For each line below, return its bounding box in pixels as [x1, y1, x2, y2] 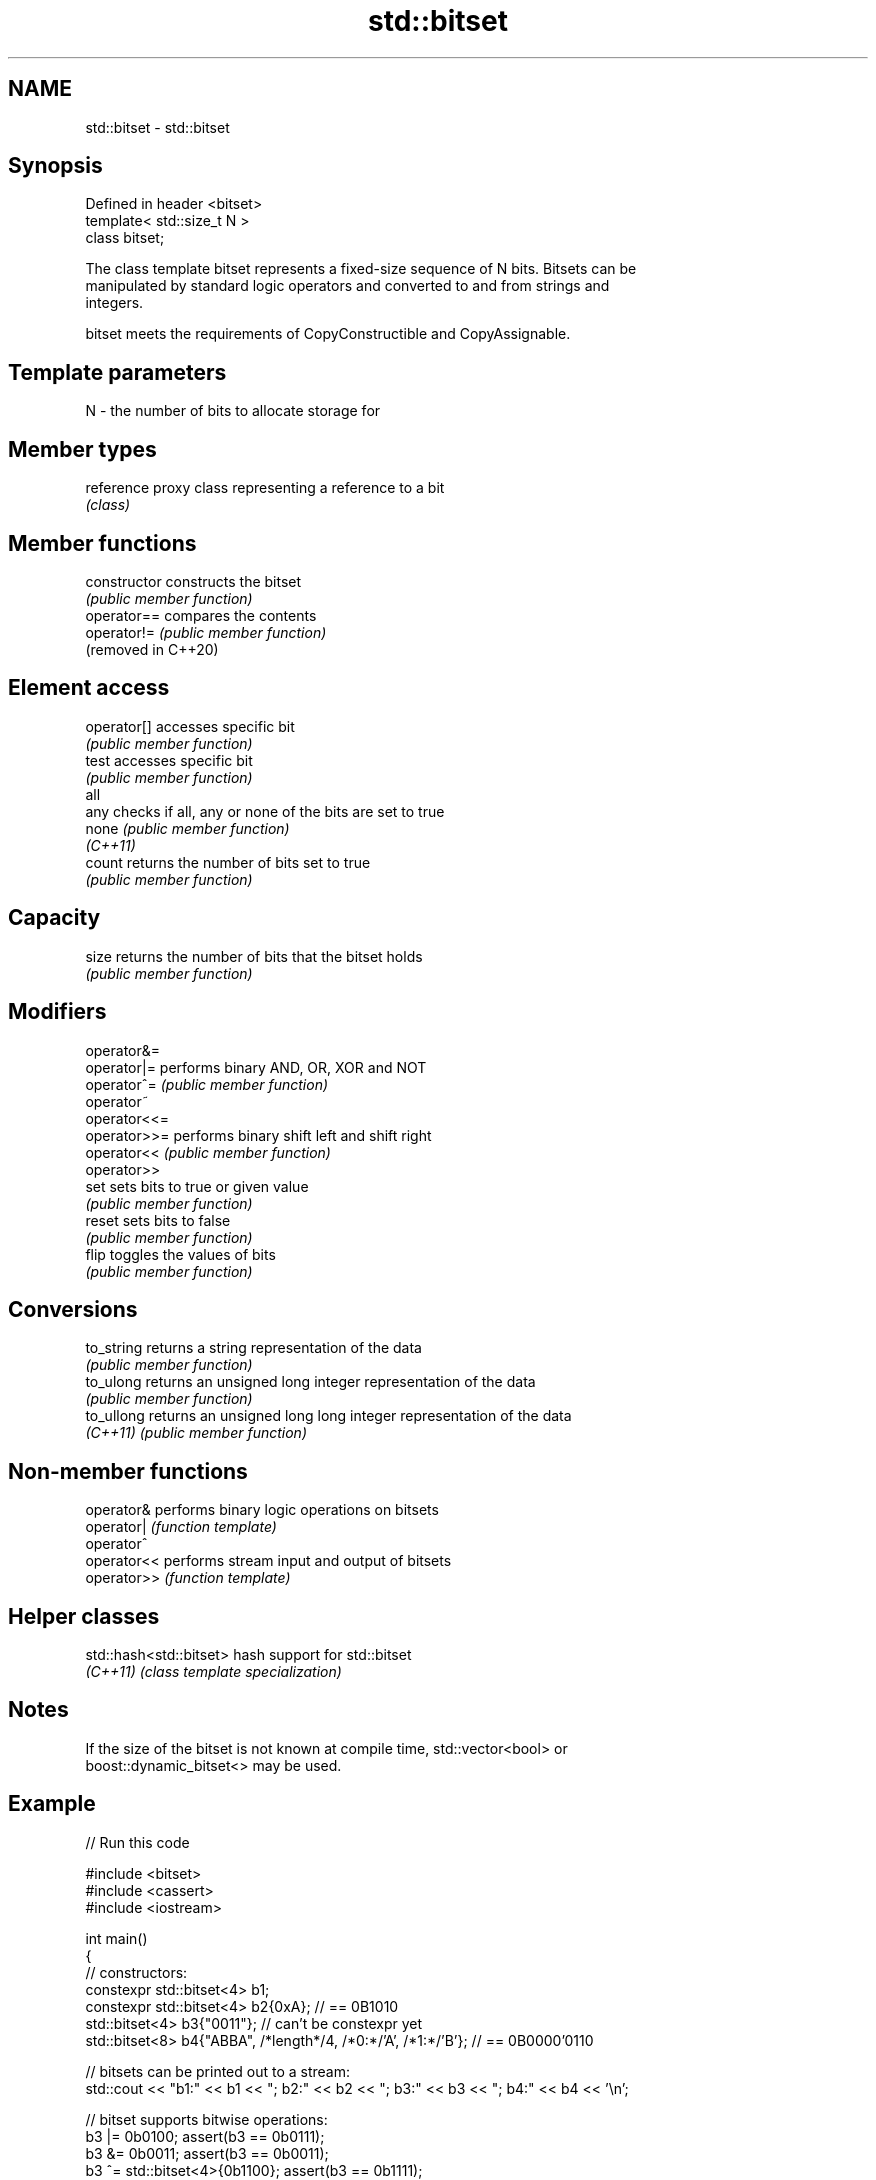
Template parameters [8, 359, 227, 385]
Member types [8, 436, 157, 462]
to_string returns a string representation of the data [85, 1339, 422, 1357]
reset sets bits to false [85, 1211, 231, 1229]
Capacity [8, 905, 101, 931]
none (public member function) [85, 819, 290, 837]
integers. [85, 294, 144, 312]
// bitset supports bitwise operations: [85, 2110, 328, 2128]
